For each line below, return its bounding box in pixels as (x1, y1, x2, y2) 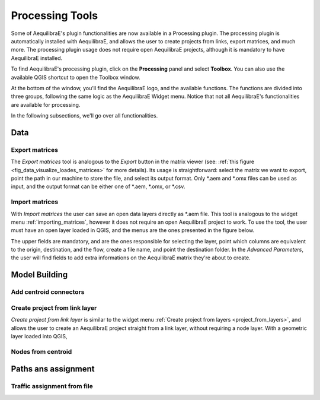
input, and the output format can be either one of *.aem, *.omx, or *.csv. (11, 183, 185, 190)
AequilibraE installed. (11, 54, 63, 62)
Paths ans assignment (11, 364, 95, 374)
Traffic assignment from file (11, 382, 93, 391)
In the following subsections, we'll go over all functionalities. (11, 112, 158, 119)
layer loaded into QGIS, (11, 332, 68, 339)
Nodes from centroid (11, 347, 72, 355)
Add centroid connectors (11, 288, 85, 296)
